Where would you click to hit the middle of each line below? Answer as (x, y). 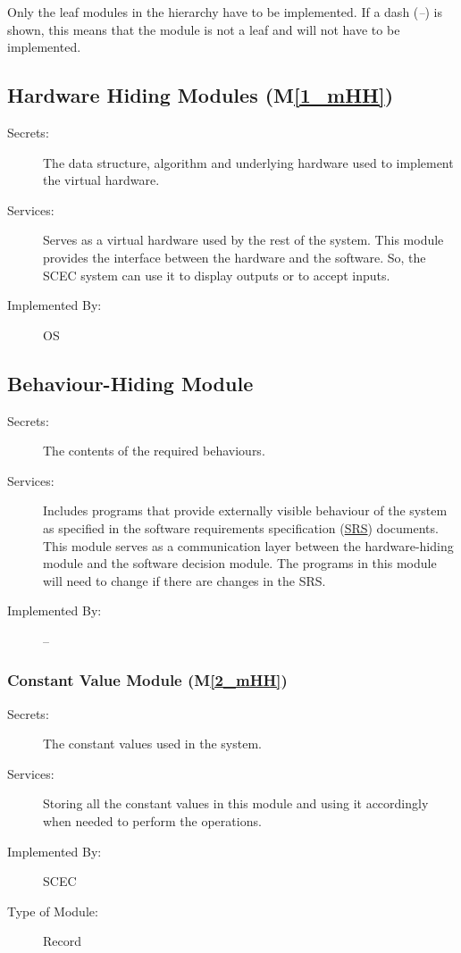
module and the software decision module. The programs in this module (240, 563)
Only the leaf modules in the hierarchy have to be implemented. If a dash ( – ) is (225, 12)
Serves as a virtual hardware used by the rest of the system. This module (243, 240)
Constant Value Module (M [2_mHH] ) (147, 680)
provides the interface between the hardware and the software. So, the (235, 257)
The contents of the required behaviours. (154, 451)
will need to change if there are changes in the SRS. (184, 580)
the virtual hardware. (101, 180)
